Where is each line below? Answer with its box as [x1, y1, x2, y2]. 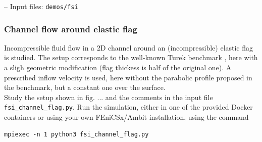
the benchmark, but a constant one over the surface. [4, 82, 166, 92]
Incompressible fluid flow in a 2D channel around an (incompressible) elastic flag [4, 42, 253, 53]
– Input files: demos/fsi [4, 1, 78, 11]
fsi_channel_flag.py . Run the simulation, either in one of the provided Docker [4, 102, 253, 112]
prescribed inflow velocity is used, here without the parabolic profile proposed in [4, 72, 252, 82]
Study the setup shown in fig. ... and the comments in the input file [4, 91, 213, 102]
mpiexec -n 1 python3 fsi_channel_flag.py [4, 130, 149, 138]
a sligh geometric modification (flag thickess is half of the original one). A [4, 62, 232, 73]
